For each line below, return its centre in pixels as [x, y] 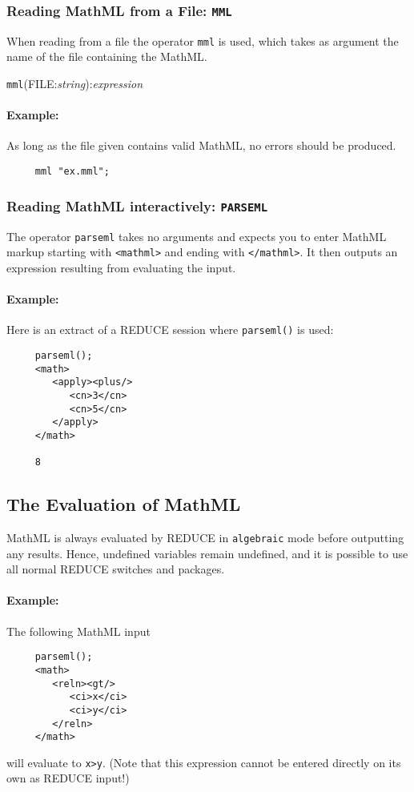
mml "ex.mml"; [72, 172]
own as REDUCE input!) [68, 778]
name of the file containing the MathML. [107, 56]
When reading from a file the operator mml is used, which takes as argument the [203, 40]
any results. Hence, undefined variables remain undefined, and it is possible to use [207, 553]
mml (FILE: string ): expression [75, 84]
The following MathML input [78, 631]
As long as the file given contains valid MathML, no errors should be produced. [201, 145]
